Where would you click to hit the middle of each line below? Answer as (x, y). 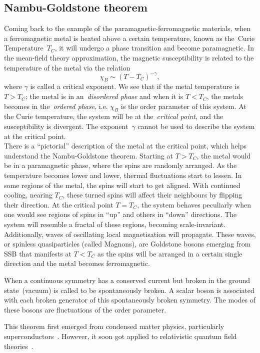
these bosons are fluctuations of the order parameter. (85, 309)
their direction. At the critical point (59, 204)
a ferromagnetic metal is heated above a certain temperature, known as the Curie (129, 38)
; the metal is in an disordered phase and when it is (104, 96)
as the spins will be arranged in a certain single (170, 253)
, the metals (225, 96)
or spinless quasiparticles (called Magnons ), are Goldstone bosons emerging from (127, 244)
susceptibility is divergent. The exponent (66, 126)
